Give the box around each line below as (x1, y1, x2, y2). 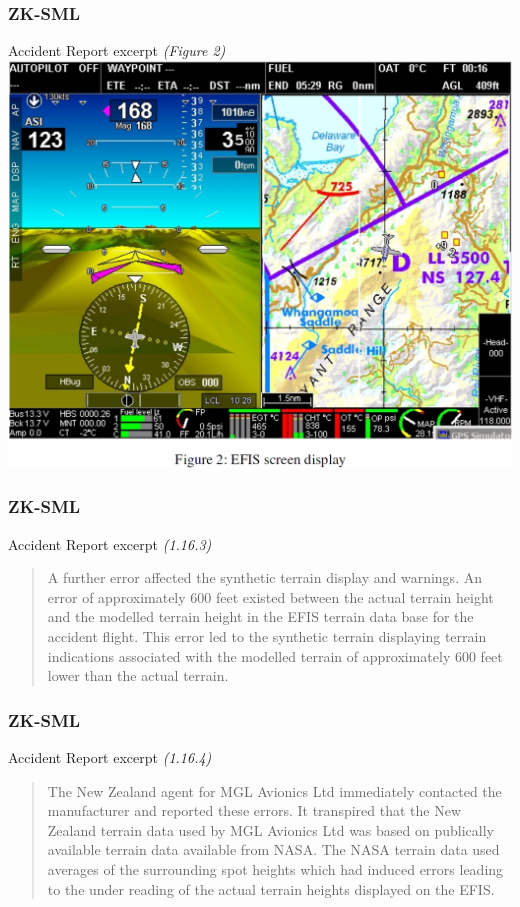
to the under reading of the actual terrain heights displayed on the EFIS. (47, 878, 495, 899)
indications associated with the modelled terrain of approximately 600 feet (47, 645, 503, 666)
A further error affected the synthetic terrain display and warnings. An (47, 567, 482, 588)
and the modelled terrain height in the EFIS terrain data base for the (47, 606, 474, 627)
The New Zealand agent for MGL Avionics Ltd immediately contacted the (47, 780, 502, 801)
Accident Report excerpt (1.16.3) (8, 533, 212, 554)
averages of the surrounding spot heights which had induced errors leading (47, 859, 504, 879)
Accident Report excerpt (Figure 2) (8, 40, 226, 61)
